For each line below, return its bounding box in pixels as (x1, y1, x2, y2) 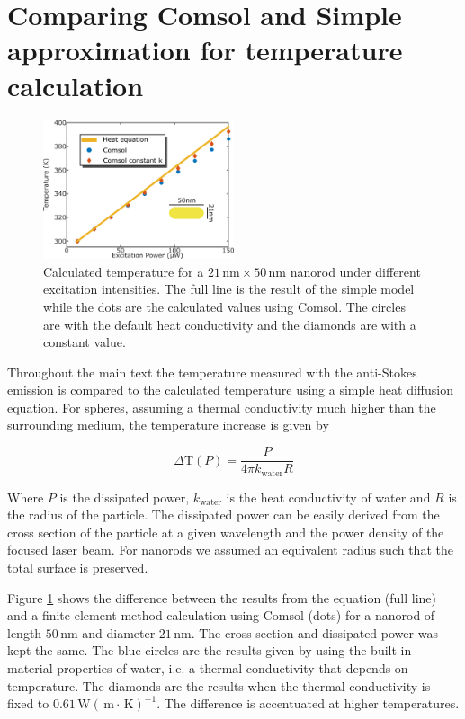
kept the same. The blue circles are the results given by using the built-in (7, 641, 412, 660)
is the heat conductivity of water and (226, 487, 431, 506)
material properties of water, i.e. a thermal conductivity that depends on (7, 658, 408, 677)
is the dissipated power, (59, 487, 190, 506)
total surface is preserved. (7, 557, 148, 576)
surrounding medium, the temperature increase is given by (7, 415, 329, 434)
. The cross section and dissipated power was (191, 623, 438, 642)
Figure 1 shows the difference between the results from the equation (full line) (7, 588, 437, 607)
